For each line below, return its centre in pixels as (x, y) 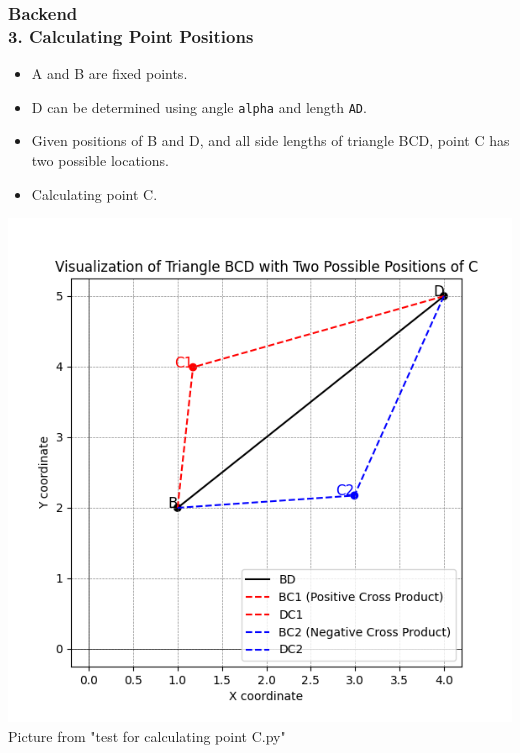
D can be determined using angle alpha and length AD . (199, 106)
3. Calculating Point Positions (131, 35)
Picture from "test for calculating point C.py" (147, 735)
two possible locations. (100, 159)
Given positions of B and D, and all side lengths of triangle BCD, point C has (270, 140)
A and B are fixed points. (109, 73)
